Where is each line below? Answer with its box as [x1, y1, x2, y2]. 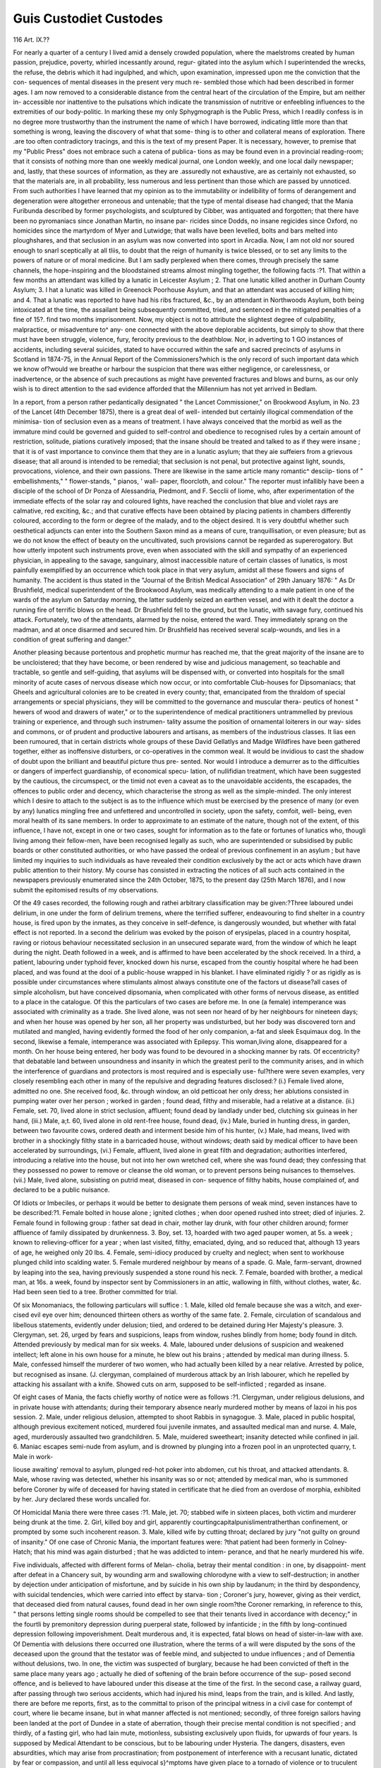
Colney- [323, 1537, 347, 1546]
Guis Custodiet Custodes [13, 11, 164, 26]
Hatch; [13, 1547, 33, 1556]
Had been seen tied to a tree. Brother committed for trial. [13, 1288, 178, 1296]
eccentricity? [322, 1047, 360, 1055]
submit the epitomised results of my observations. [13, 885, 159, 894]
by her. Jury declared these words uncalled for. [13, 1495, 151, 1504]
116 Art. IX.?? [13, 35, 50, 44]
